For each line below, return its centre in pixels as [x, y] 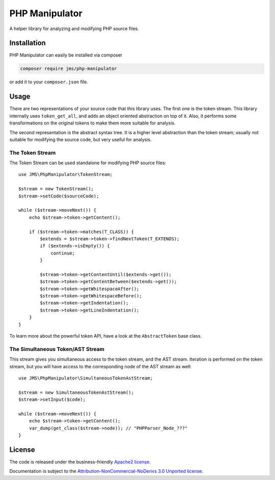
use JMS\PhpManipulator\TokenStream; [66, 174]
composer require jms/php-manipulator [68, 69]
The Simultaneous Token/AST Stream [57, 349]
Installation [28, 43]
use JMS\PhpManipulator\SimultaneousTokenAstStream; [86, 378]
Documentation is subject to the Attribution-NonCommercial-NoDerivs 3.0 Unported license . [106, 471]
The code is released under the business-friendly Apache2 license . [80, 462]
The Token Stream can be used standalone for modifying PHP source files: [88, 163]
